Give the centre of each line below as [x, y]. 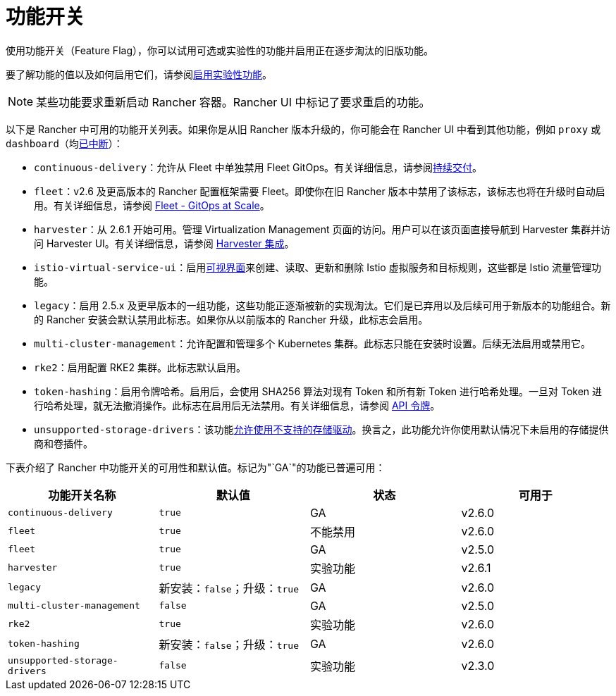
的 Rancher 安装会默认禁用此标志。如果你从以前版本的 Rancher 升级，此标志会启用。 [231, 319]
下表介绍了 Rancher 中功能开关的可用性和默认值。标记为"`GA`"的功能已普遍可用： [196, 467]
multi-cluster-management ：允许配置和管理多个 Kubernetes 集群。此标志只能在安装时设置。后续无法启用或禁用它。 [313, 343]
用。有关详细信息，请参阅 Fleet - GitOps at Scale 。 [152, 205]
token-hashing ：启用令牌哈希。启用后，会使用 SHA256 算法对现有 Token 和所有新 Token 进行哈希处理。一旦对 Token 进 [318, 391]
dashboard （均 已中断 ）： [64, 143]
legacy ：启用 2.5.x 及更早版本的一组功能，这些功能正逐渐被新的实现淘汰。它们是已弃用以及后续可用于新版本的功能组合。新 [322, 305]
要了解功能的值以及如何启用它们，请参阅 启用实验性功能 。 [139, 74]
